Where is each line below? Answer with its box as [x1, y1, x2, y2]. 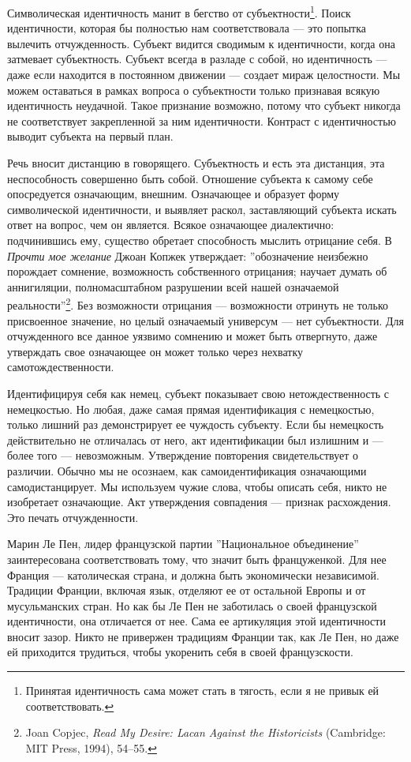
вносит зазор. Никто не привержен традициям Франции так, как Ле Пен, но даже [7, 628, 399, 644]
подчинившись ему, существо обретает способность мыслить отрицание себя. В [7, 231, 392, 248]
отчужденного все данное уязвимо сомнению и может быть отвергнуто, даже [7, 328, 378, 344]
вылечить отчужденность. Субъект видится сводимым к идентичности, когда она [7, 35, 395, 51]
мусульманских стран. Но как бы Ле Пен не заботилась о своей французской [7, 597, 377, 614]
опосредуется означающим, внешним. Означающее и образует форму [7, 186, 340, 202]
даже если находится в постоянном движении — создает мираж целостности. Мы [7, 66, 401, 83]
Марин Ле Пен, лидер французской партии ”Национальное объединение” [7, 535, 359, 552]
